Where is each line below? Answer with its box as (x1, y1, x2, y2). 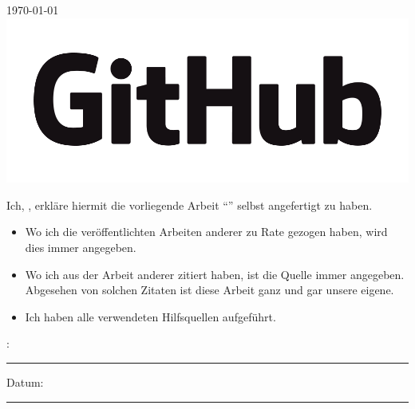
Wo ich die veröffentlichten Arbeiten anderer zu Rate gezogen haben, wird (25, 223, 388, 240)
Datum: (6, 373, 44, 390)
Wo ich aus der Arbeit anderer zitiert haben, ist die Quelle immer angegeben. (25, 265, 405, 282)
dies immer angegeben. (25, 239, 136, 255)
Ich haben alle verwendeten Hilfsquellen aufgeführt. (25, 308, 276, 324)
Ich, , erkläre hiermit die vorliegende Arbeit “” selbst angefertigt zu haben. (6, 196, 373, 213)
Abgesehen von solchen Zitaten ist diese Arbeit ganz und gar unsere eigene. (25, 281, 394, 298)
